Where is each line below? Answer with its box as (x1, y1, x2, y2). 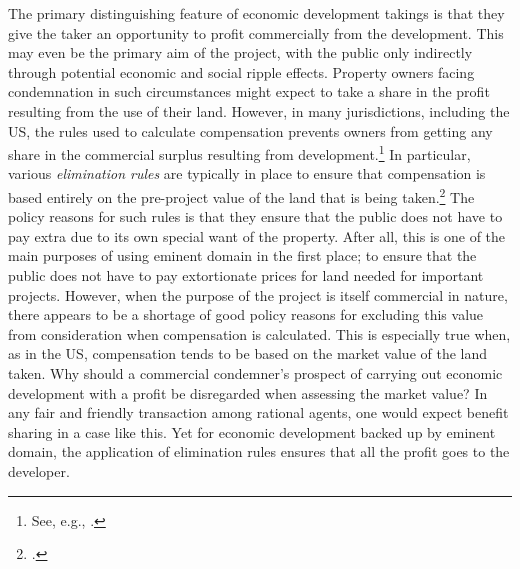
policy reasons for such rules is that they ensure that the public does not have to (8, 206, 503, 227)
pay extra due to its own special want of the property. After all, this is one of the (8, 225, 506, 246)
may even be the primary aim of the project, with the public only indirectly (8, 42, 473, 63)
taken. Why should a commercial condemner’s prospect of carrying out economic (8, 363, 503, 383)
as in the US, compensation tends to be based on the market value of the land (8, 343, 488, 364)
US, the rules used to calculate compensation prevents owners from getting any (8, 120, 493, 141)
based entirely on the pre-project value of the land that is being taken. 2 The (8, 184, 475, 207)
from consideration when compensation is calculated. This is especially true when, (8, 323, 511, 344)
